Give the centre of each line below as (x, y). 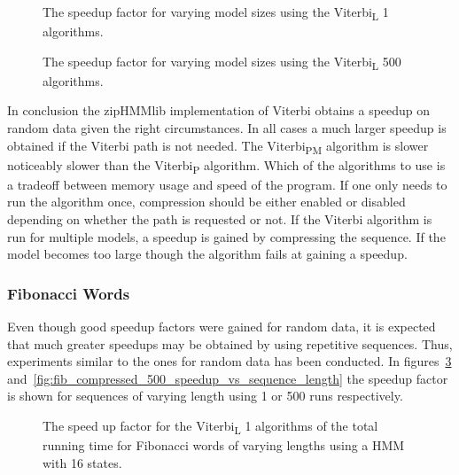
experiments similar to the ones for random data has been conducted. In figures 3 (229, 361)
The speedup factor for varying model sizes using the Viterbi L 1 (216, 13)
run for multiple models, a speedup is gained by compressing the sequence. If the (226, 236)
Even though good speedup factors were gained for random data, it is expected (222, 327)
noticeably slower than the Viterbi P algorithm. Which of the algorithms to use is (226, 166)
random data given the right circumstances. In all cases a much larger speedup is (227, 128)
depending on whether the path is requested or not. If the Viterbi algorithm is (220, 219)
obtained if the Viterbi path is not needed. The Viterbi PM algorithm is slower (218, 146)
